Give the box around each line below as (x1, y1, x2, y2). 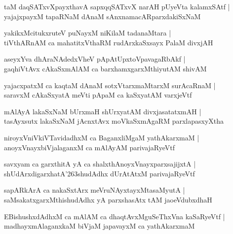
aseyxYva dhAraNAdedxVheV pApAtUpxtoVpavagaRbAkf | (4, 54, 186, 64)
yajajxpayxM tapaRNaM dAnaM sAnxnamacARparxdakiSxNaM (4, 11, 201, 21)
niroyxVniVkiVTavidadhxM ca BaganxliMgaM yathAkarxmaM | (4, 132, 199, 142)
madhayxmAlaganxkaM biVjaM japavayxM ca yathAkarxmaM (4, 221, 195, 231)
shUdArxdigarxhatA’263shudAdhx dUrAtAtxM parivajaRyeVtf (4, 168, 195, 178)
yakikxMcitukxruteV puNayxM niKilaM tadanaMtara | (4, 28, 171, 38)
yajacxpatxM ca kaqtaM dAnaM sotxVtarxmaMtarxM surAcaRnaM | (4, 80, 216, 90)
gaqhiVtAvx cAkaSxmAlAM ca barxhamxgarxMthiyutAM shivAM (4, 63, 207, 73)
